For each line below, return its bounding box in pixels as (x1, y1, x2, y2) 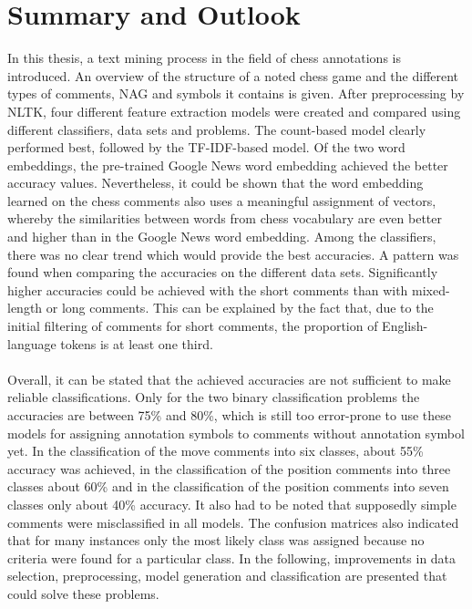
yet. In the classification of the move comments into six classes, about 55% (7, 441, 424, 460)
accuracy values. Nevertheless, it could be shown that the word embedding (7, 173, 424, 192)
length (7, 298, 43, 317)
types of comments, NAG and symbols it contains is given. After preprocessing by (7, 84, 465, 103)
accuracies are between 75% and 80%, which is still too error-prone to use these (7, 406, 452, 424)
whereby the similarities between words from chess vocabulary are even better (7, 209, 442, 228)
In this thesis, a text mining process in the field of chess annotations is (7, 48, 401, 67)
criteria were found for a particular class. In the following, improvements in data (7, 548, 457, 567)
